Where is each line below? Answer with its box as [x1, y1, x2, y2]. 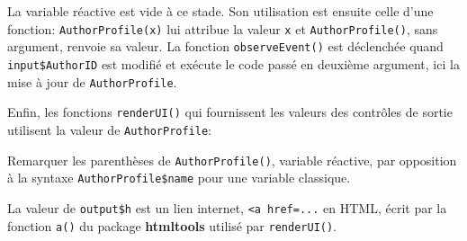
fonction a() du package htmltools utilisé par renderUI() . [7, 216, 337, 235]
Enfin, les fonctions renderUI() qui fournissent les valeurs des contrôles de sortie [7, 103, 453, 121]
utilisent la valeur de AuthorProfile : [7, 120, 211, 138]
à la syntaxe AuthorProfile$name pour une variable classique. [7, 168, 351, 187]
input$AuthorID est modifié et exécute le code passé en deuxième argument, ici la [7, 54, 460, 73]
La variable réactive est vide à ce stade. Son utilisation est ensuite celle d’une [7, 2, 434, 20]
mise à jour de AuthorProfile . [7, 72, 177, 91]
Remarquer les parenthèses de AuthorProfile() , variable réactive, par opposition [7, 150, 457, 169]
